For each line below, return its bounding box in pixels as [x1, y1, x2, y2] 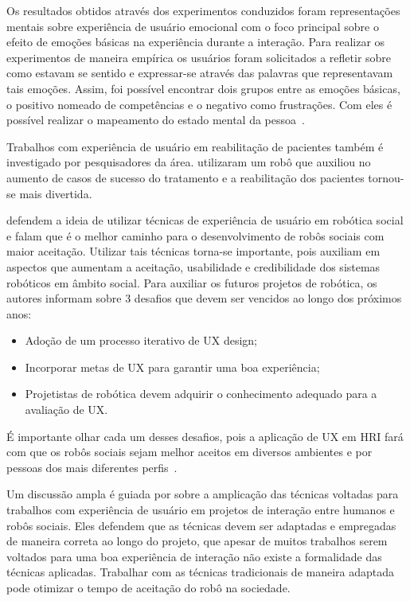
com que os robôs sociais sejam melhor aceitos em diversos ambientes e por [6, 443, 373, 460]
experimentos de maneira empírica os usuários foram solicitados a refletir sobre [6, 49, 392, 65]
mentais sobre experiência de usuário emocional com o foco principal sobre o [6, 18, 379, 34]
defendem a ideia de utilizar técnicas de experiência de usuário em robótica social [6, 212, 404, 228]
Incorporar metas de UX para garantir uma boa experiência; [25, 358, 320, 375]
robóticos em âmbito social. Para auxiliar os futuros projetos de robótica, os [6, 274, 377, 291]
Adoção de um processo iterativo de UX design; [25, 332, 257, 349]
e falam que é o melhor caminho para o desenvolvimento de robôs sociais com [6, 227, 385, 244]
